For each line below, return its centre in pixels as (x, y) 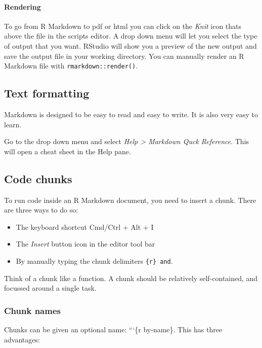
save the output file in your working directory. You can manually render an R (124, 56)
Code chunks (38, 178)
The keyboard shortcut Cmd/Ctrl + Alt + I (85, 227)
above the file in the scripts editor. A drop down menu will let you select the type (131, 36)
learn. (13, 124)
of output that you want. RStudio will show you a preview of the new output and (130, 45)
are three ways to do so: (41, 210)
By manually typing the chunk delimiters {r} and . (94, 260)
